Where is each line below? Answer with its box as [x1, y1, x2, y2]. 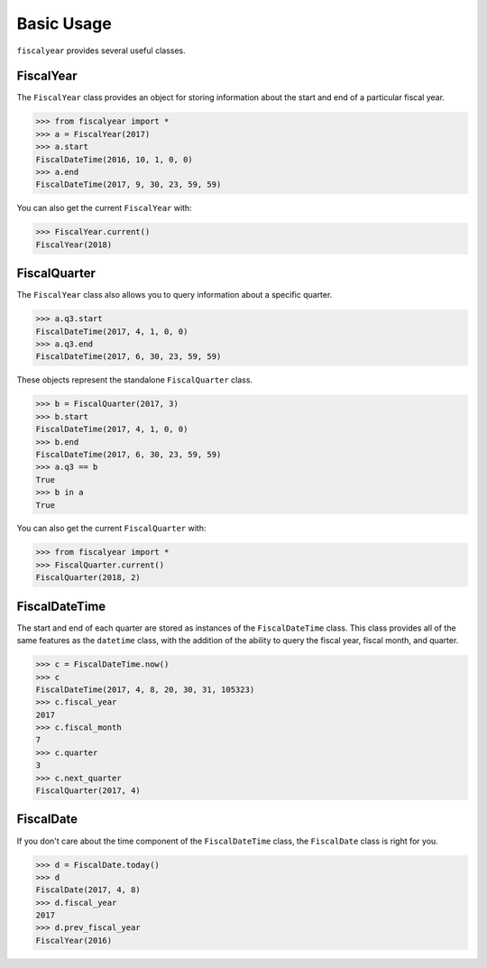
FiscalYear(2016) [35, 935, 113, 945]
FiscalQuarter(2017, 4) [35, 786, 142, 796]
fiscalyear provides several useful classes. [16, 45, 187, 56]
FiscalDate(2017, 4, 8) [35, 885, 142, 895]
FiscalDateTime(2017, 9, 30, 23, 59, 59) [35, 180, 222, 189]
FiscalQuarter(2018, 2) [35, 573, 142, 583]
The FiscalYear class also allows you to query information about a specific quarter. [16, 290, 333, 300]
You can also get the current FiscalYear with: [16, 203, 193, 214]
